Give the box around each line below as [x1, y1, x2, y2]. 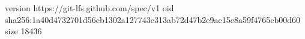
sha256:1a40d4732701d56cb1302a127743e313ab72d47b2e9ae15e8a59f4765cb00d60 [5, 13, 301, 25]
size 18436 [5, 25, 42, 37]
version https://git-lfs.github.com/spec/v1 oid [5, 2, 174, 14]
